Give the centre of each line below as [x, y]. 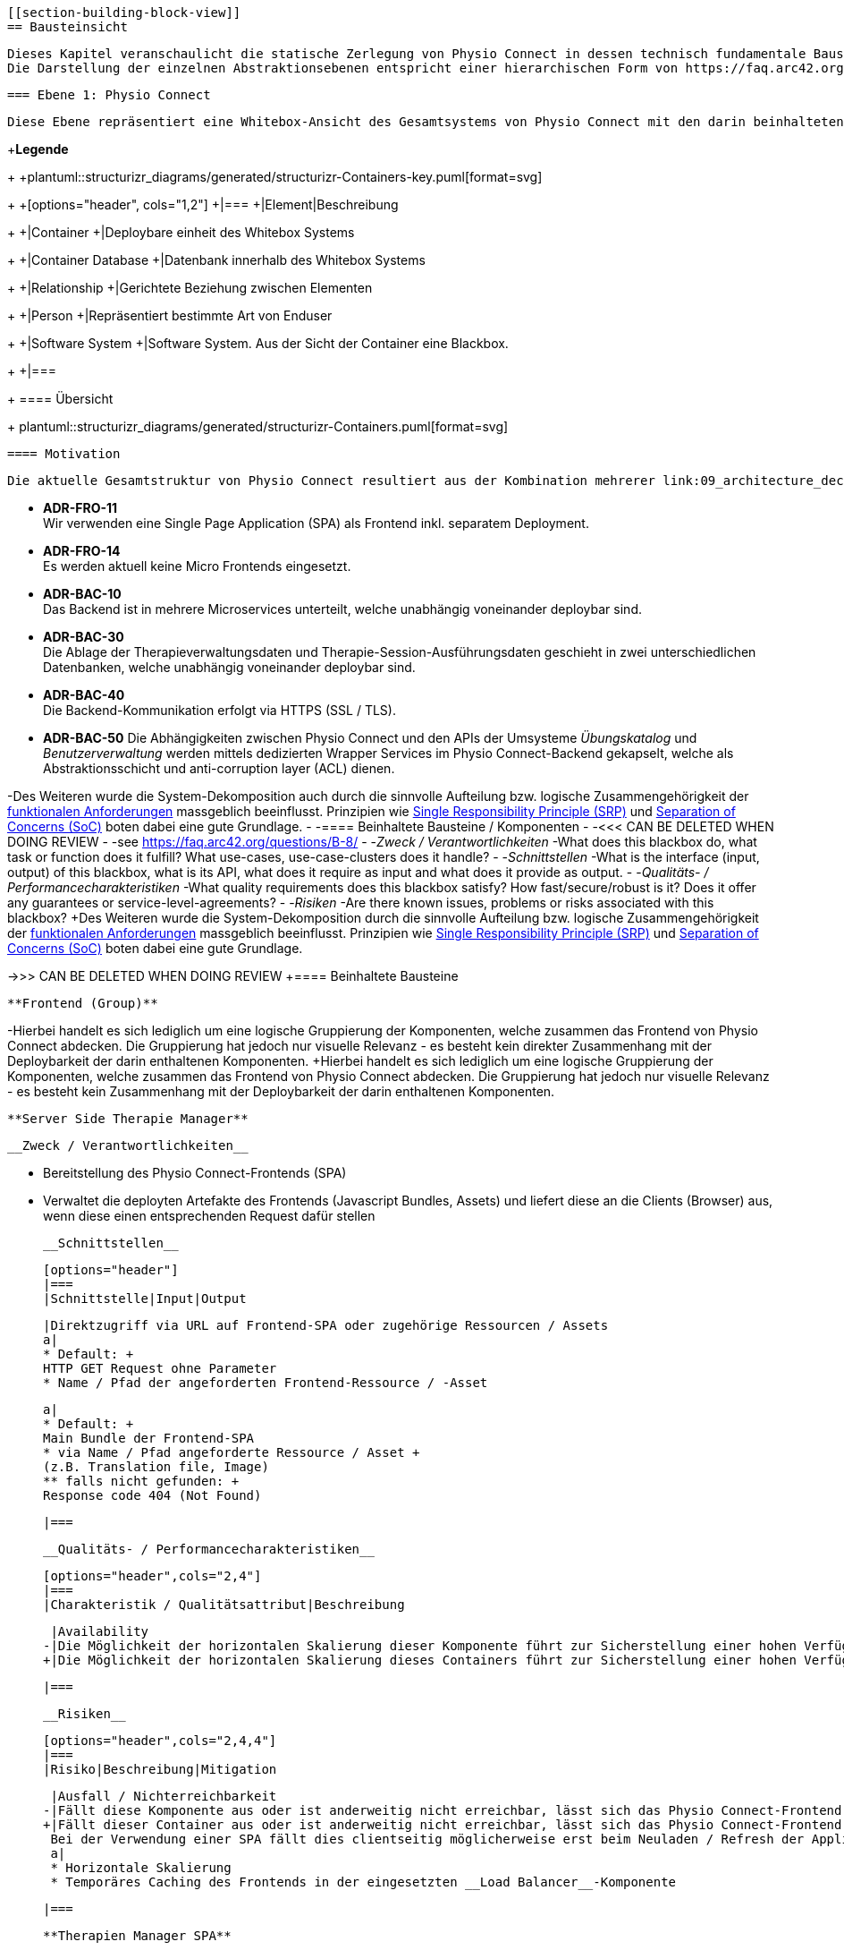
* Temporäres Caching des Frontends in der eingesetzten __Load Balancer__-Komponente [363, 1882]
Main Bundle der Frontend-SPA [149, 1438]
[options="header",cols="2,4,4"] [160, 1741]
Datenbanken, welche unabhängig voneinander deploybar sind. [229, 667]
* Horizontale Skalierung [141, 1868]
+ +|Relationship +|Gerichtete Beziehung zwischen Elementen [190, 288]
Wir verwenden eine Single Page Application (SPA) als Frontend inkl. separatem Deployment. [316, 523]
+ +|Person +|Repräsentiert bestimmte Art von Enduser [170, 315]
